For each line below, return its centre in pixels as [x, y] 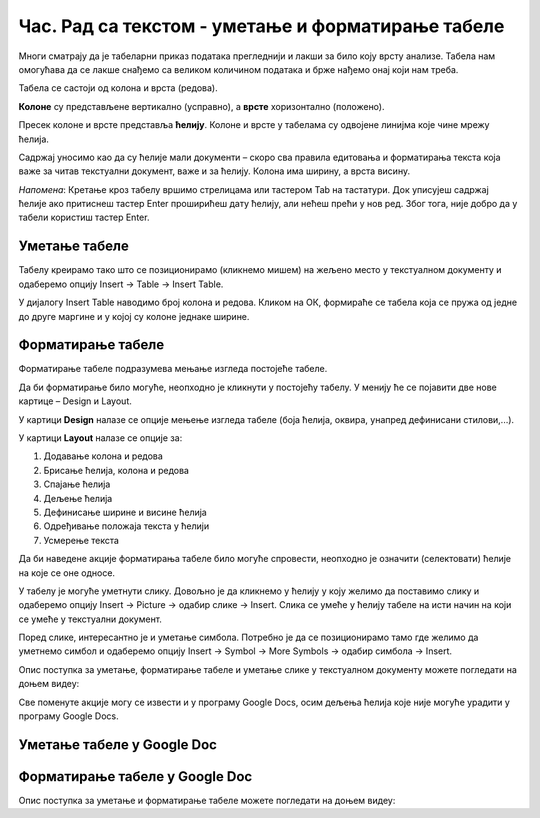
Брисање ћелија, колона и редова [116, 470]
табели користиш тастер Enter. [84, 217]
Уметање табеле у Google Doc [117, 744]
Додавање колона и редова [103, 456]
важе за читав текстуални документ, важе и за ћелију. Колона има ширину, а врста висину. [214, 171]
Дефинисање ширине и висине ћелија [125, 512]
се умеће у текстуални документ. [90, 619]
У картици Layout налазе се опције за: [100, 438]
